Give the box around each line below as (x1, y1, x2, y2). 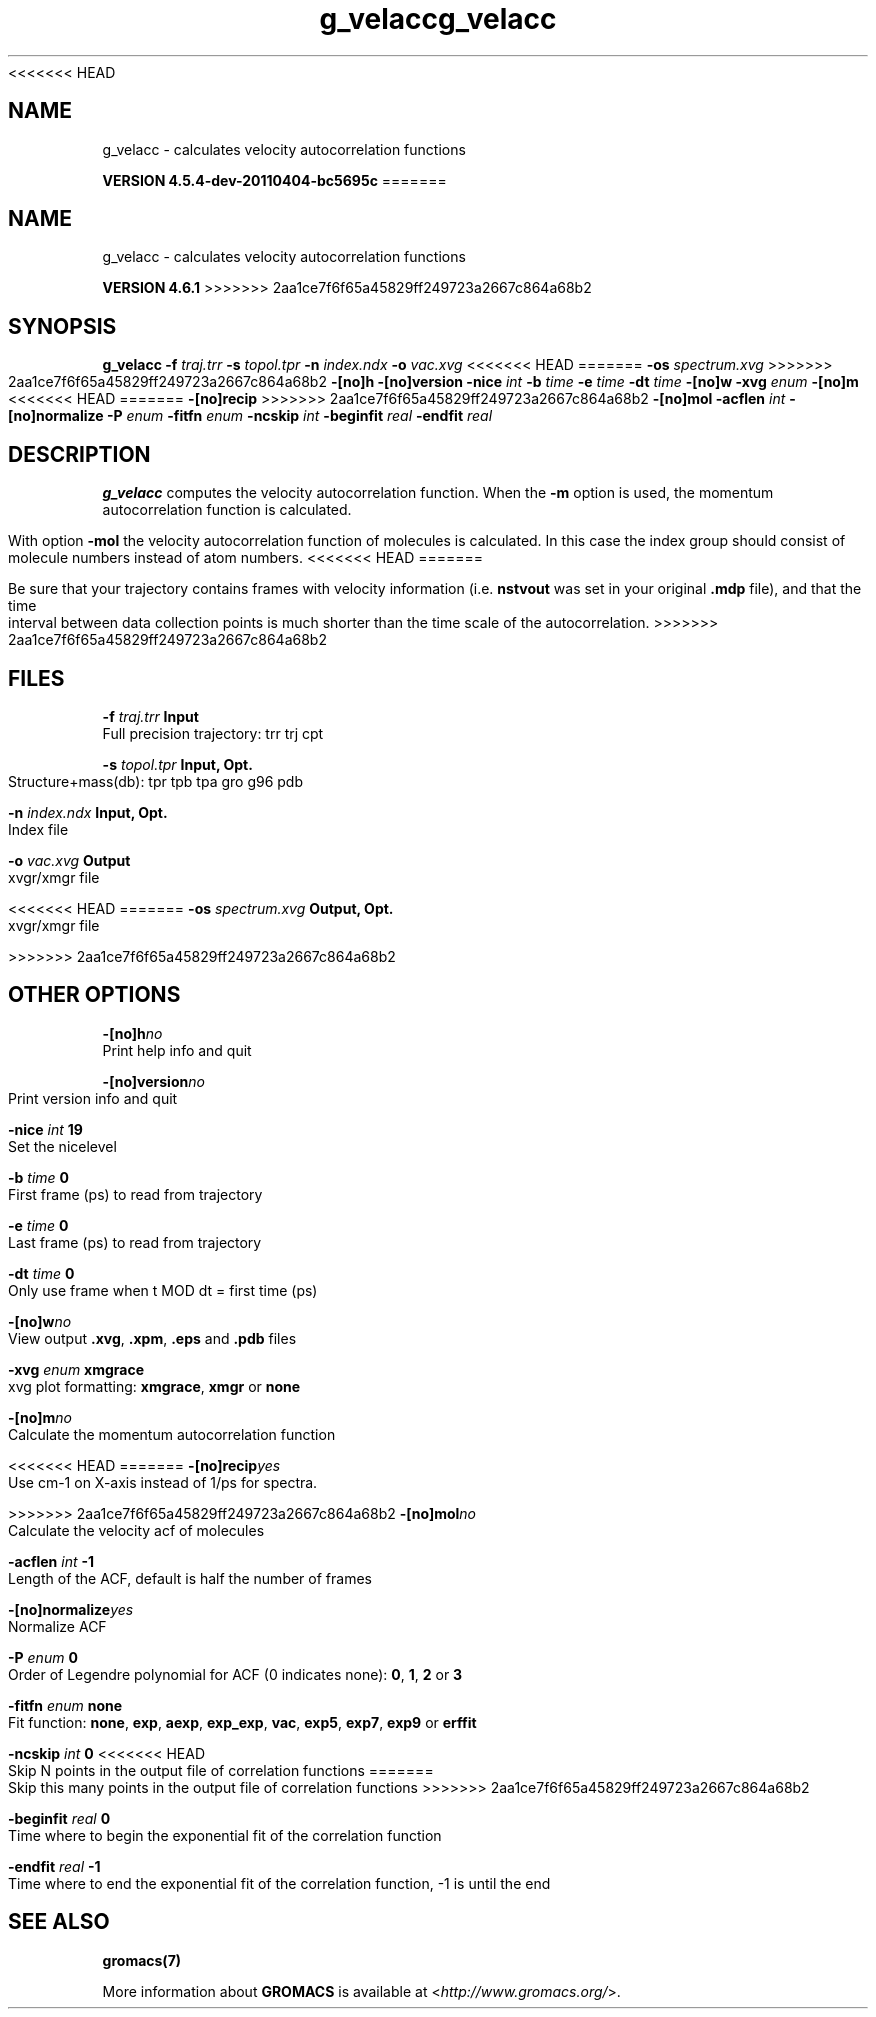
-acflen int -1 (8, 1552, 95, 1570)
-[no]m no (8, 1408, 72, 1426)
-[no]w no (8, 1312, 72, 1330)
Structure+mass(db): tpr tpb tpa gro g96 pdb (8, 772, 304, 790)
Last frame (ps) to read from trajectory (8, 1233, 262, 1251)
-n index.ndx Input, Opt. (8, 803, 168, 821)
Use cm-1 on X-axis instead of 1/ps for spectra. (8, 1473, 318, 1491)
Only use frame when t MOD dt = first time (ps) (8, 1281, 318, 1299)
